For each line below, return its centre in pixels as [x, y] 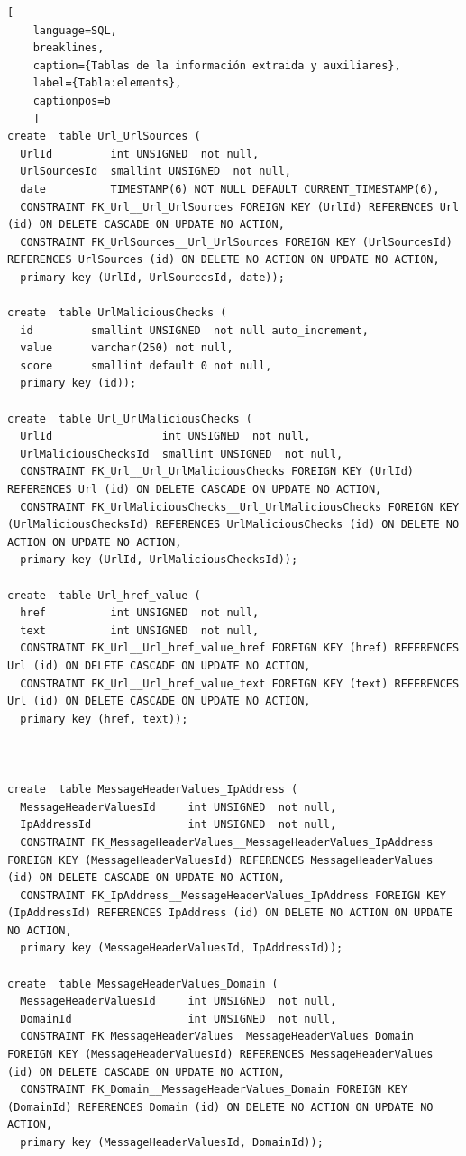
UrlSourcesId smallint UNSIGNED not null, [155, 172]
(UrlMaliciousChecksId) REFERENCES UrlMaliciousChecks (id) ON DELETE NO [233, 525]
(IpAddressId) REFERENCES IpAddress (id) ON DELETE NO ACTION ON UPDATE [230, 913]
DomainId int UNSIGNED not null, [178, 1019]
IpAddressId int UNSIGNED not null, [178, 825]
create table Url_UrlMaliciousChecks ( [130, 419]
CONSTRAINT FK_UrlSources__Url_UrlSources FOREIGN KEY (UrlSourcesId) [236, 242]
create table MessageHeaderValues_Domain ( [143, 983]
